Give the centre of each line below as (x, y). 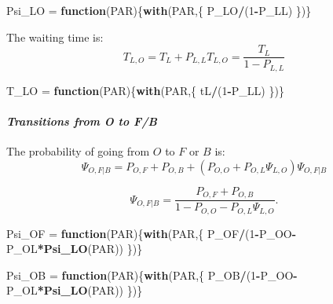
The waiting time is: (55, 37)
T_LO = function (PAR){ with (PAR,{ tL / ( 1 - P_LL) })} (145, 90)
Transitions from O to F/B (82, 121)
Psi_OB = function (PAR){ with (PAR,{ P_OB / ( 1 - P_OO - (152, 275)
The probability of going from (78, 151)
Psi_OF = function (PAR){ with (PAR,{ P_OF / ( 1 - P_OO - (152, 233)
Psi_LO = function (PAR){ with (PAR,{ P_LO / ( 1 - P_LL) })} (159, 10)
